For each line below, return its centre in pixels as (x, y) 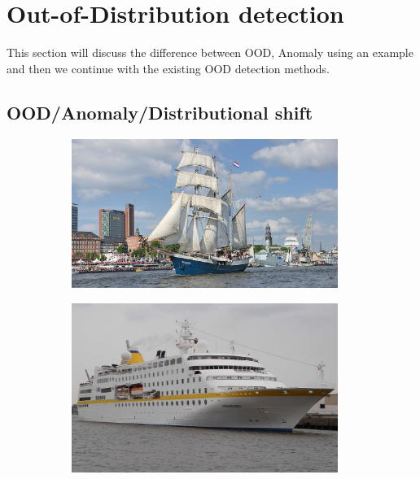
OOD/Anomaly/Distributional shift (160, 112)
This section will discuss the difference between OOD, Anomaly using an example (210, 52)
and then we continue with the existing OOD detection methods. (168, 68)
